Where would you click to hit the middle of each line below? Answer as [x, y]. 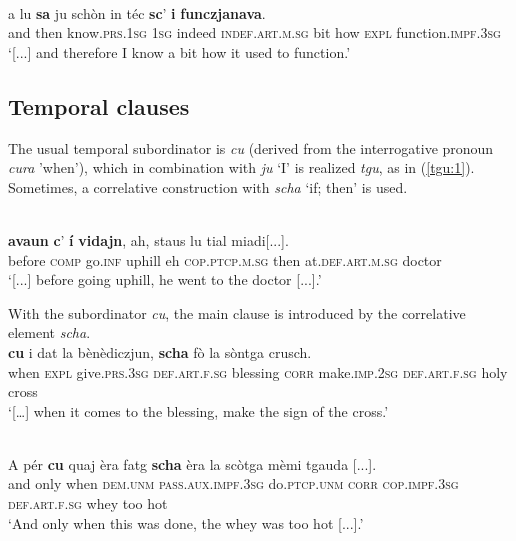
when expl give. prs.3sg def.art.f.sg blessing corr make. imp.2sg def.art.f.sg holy [258, 371]
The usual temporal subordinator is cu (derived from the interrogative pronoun [251, 147]
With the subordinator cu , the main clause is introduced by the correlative [237, 312]
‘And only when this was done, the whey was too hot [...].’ [186, 522]
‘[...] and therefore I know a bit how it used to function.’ [179, 51]
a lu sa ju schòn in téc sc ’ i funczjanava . [137, 12]
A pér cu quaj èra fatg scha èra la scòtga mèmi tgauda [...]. [192, 463]
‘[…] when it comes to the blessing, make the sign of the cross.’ [198, 410]
